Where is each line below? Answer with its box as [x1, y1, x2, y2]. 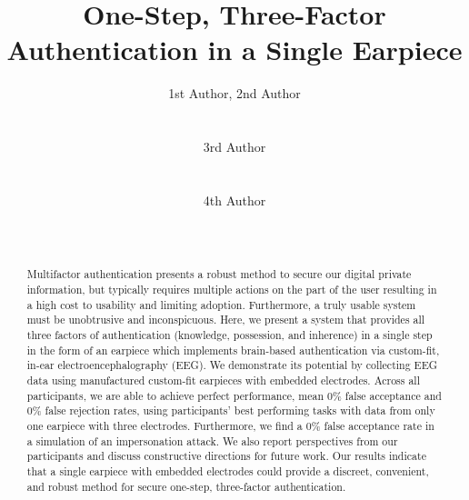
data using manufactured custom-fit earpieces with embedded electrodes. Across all [26, 373, 420, 388]
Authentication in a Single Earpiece [6, 31, 463, 68]
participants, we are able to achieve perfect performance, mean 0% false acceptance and [26, 387, 442, 403]
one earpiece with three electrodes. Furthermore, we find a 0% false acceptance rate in [26, 418, 434, 434]
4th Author [203, 190, 266, 209]
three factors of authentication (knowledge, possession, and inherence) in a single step [26, 327, 433, 343]
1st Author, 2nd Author [168, 84, 301, 103]
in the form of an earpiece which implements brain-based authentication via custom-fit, [26, 342, 440, 357]
